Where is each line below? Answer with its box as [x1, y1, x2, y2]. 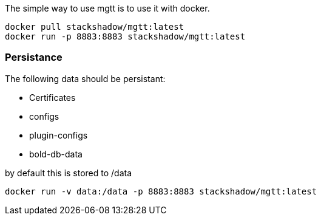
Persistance [5, 51, 63, 64]
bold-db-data [29, 148, 83, 159]
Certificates [29, 92, 76, 103]
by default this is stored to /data [5, 167, 132, 178]
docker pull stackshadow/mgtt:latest [5, 22, 184, 32]
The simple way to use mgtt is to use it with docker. [5, 3, 210, 13]
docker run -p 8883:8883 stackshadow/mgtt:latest [5, 32, 246, 41]
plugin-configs [29, 129, 88, 140]
